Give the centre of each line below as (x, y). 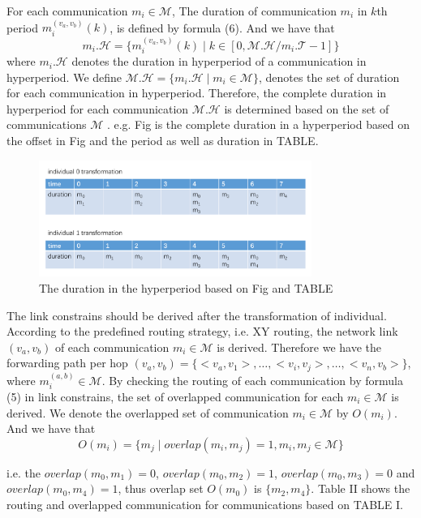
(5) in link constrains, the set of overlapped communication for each (175, 396)
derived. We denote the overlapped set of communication (148, 412)
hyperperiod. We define (64, 77)
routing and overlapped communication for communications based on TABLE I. (205, 504)
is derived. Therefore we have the (299, 347)
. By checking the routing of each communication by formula (252, 380)
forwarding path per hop (67, 363)
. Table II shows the (361, 488)
